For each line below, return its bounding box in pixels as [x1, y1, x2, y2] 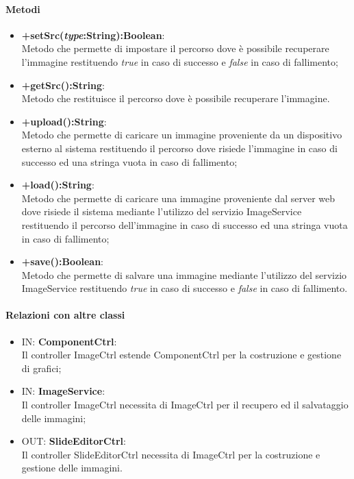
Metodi [5, 1, 40, 16]
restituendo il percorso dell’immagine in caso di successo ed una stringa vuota [21, 217, 348, 232]
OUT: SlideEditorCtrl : [21, 434, 126, 448]
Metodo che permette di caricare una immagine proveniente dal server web [21, 191, 336, 205]
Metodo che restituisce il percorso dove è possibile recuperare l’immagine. [21, 91, 330, 106]
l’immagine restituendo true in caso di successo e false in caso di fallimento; [21, 54, 338, 69]
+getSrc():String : [21, 77, 105, 92]
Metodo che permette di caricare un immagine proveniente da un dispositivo [21, 127, 342, 142]
